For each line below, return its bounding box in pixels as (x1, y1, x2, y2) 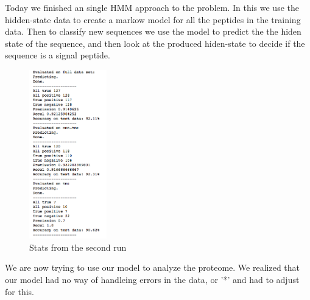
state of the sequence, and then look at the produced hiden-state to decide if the (5, 37, 305, 49)
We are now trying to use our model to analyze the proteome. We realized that (5, 261, 300, 274)
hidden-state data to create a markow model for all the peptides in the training (5, 13, 301, 26)
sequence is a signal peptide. (5, 49, 110, 61)
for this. (5, 285, 34, 298)
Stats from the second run (29, 240, 127, 253)
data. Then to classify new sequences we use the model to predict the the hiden (5, 25, 301, 38)
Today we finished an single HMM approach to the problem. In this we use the (5, 1, 299, 13)
